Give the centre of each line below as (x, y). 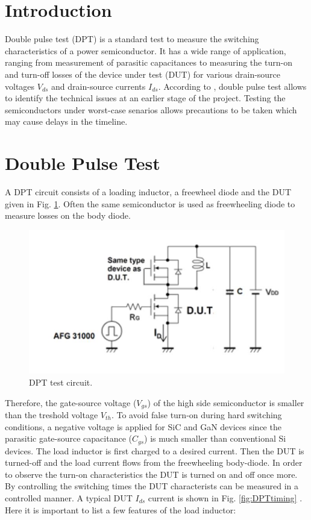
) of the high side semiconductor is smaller (226, 402)
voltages (20, 86)
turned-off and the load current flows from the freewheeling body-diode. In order (154, 462)
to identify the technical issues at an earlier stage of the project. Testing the (145, 98)
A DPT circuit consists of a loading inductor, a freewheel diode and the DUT (148, 192)
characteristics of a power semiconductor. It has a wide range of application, (146, 50)
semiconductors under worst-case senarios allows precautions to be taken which (151, 109)
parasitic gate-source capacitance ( (68, 438)
